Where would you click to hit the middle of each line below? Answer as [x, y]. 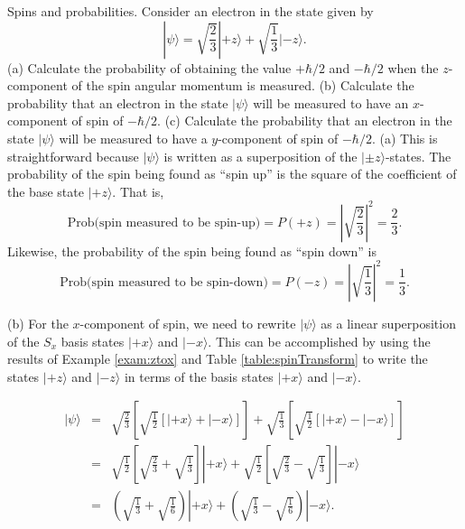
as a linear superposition [388, 323]
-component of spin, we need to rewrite [188, 323]
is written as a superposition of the [260, 156]
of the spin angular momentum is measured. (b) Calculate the [243, 85]
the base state [46, 191]
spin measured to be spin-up [177, 223]
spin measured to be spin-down [177, 282]
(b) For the [38, 323]
